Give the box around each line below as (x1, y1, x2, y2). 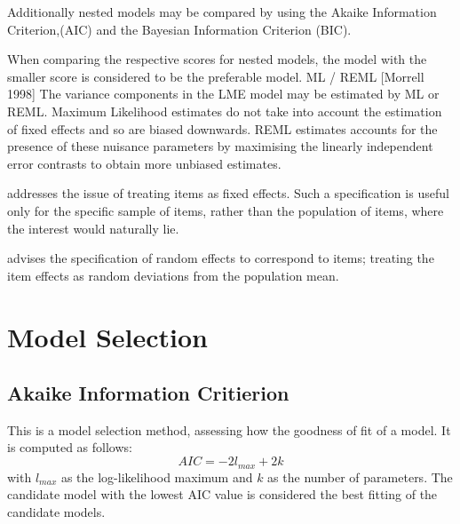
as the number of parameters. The (267, 467, 453, 486)
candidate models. (7, 502, 106, 520)
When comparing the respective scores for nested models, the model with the (7, 50, 427, 68)
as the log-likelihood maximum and (60, 467, 253, 486)
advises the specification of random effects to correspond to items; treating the (7, 249, 434, 267)
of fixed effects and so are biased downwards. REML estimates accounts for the (7, 119, 438, 138)
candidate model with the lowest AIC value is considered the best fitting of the (7, 485, 438, 504)
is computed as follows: (7, 438, 132, 457)
